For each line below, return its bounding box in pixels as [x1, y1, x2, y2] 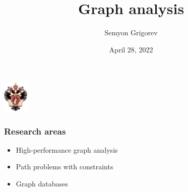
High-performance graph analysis [16, 144, 118, 155]
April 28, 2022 [109, 44, 153, 54]
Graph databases [16, 178, 68, 188]
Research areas [4, 124, 66, 137]
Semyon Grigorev [104, 27, 158, 38]
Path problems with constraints [16, 161, 113, 172]
